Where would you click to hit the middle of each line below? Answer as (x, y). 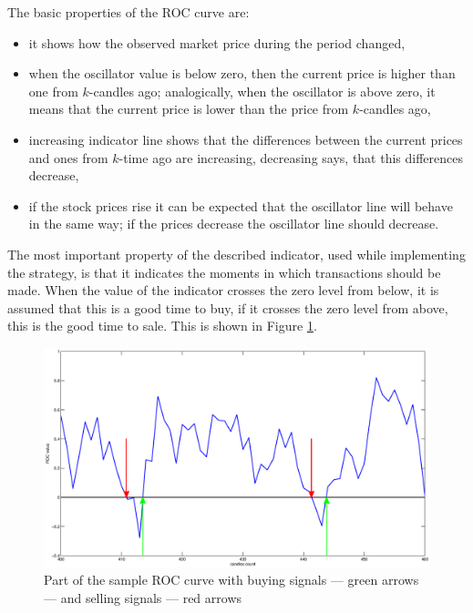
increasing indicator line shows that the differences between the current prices (246, 139)
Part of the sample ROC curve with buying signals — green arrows (231, 580)
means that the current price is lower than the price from (189, 109)
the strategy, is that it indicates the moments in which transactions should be (224, 272)
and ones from (68, 157)
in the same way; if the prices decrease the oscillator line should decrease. (234, 224)
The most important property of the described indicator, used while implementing (236, 254)
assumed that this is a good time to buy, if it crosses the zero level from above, (228, 307)
